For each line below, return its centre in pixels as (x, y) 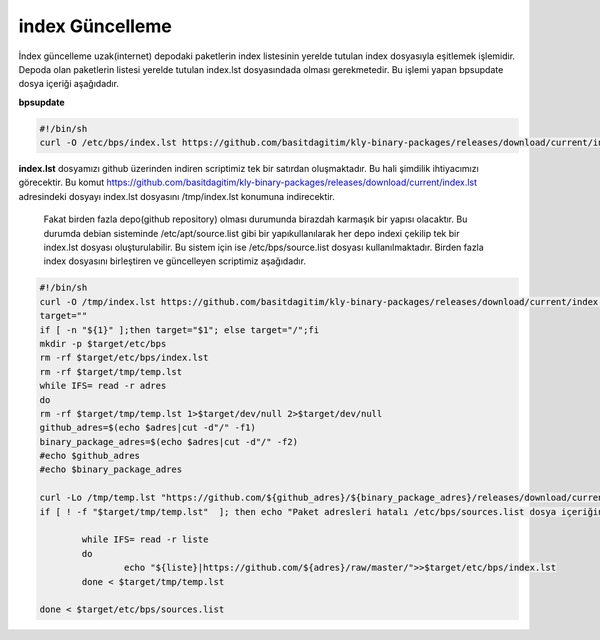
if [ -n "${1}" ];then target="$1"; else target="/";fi (179, 329)
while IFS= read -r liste (145, 539)
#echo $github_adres (89, 456)
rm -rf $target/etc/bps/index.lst (124, 358)
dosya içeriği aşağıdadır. (69, 84)
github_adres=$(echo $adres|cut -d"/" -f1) (148, 428)
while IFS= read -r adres (103, 386)
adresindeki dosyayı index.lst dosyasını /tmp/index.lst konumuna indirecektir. (176, 196)
